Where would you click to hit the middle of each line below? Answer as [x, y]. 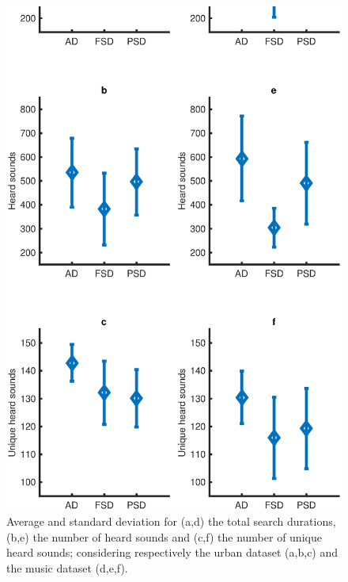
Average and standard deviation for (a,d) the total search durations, [171, 521]
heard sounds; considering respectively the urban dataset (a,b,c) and [172, 552]
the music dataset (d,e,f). [67, 568]
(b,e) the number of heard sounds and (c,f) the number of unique [164, 536]
